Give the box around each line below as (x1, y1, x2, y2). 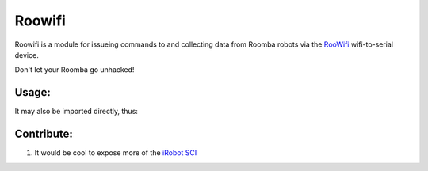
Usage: (14, 85, 52, 99)
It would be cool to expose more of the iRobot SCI (34, 148, 197, 158)
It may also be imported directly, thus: (14, 107, 139, 116)
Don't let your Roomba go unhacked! (14, 65, 135, 74)
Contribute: (14, 127, 73, 141)
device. (14, 50, 39, 59)
